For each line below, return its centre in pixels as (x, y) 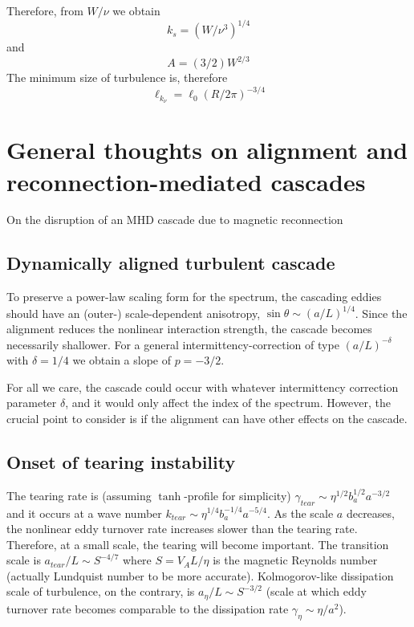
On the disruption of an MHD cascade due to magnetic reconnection (175, 220)
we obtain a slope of (122, 360)
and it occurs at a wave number (84, 513)
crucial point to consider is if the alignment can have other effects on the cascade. (207, 418)
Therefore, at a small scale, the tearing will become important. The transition (198, 544)
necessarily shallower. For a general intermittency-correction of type (173, 344)
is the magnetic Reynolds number (295, 560)
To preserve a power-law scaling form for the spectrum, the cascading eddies (194, 297)
